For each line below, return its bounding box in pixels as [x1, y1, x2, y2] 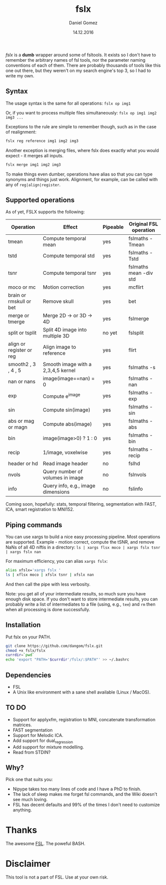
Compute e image [43, 392, 81, 400]
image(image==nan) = [43, 375, 95, 382]
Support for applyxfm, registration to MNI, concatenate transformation [12, 716, 156, 722]
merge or [8, 312, 30, 319]
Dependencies [5, 671, 51, 679]
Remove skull [43, 298, 74, 305]
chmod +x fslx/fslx [5, 648, 46, 653]
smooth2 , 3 [8, 361, 36, 368]
